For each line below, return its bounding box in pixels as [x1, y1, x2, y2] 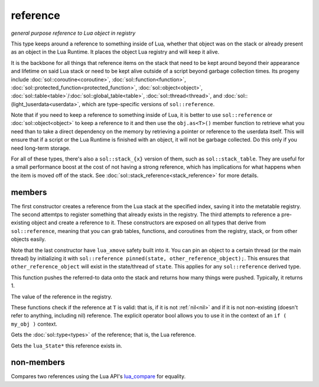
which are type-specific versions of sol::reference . [82, 100, 215, 107]
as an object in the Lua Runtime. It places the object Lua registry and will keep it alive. [11, 48, 220, 55]
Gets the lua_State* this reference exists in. [11, 342, 122, 349]
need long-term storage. [11, 145, 71, 152]
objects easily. [11, 236, 46, 243]
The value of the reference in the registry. [11, 293, 112, 300]
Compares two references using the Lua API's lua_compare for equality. [11, 373, 186, 380]
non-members [11, 358, 65, 368]
